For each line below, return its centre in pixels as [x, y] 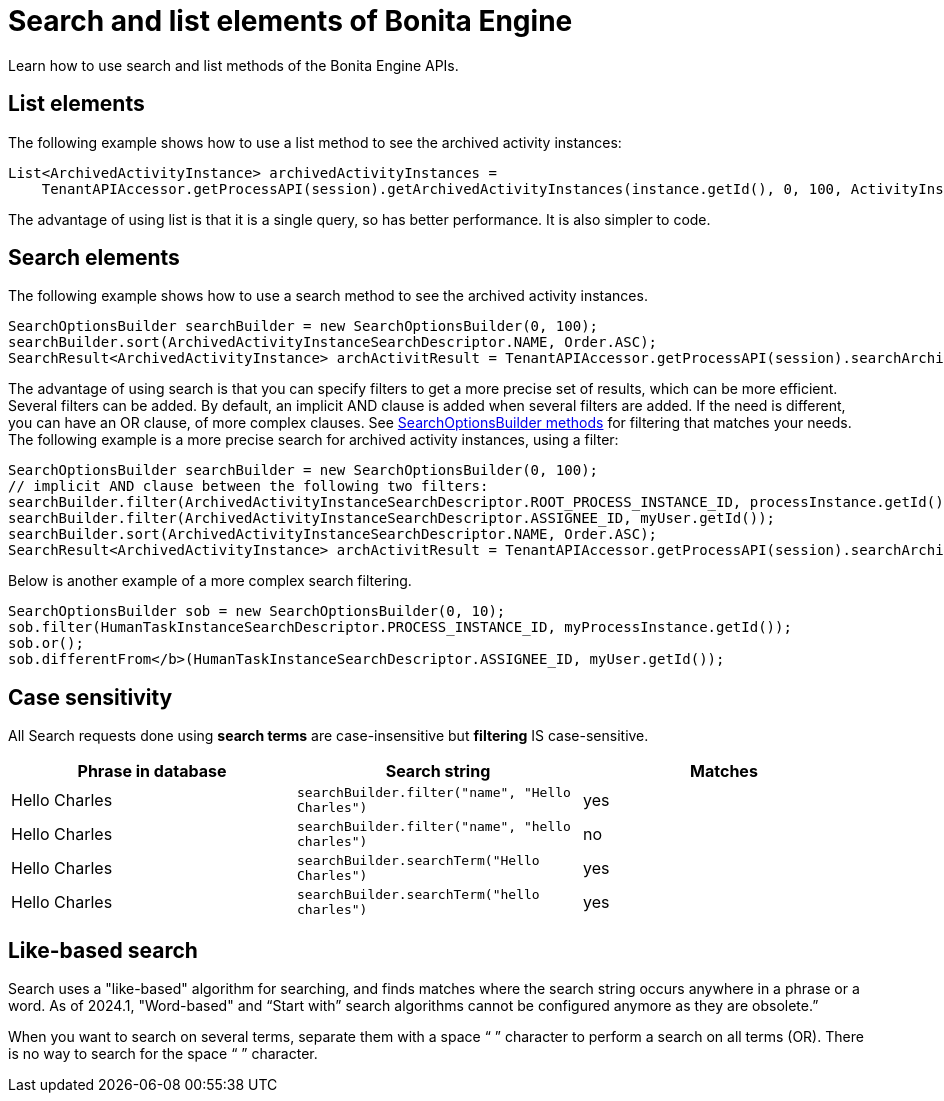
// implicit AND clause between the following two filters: [248, 486]
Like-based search [103, 950]
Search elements [94, 258]
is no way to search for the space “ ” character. [163, 1054]
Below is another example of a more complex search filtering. [210, 581]
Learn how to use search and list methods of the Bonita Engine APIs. [233, 65]
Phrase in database [152, 771]
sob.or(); [46, 643]
